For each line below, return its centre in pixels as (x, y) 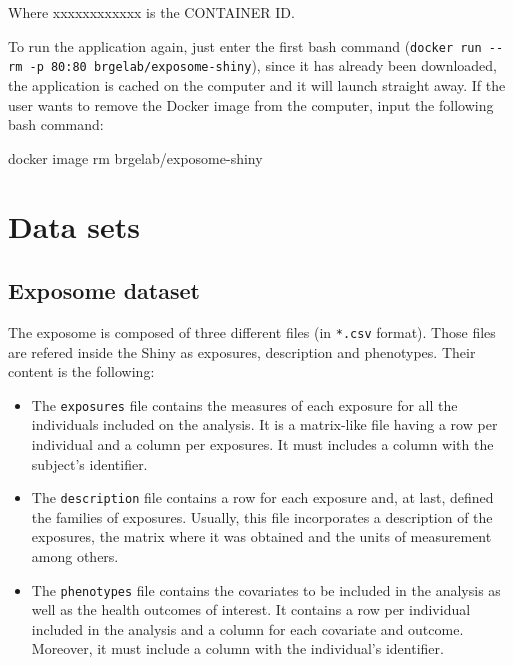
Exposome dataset (104, 290)
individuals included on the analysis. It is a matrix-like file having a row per (264, 424)
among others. (75, 555)
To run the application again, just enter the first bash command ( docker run (245, 45)
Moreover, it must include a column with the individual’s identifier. (237, 648)
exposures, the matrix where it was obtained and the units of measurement (261, 536)
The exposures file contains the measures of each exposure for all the (244, 404)
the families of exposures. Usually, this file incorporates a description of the (262, 516)
